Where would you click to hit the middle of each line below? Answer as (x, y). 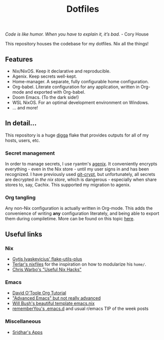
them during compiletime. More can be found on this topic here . (70, 219)
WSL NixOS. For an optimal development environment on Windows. (81, 102)
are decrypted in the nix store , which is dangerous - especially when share (81, 180)
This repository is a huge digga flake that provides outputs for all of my (77, 135)
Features (19, 59)
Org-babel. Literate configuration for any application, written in (76, 87)
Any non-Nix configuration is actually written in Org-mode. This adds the (79, 208)
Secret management (30, 153)
